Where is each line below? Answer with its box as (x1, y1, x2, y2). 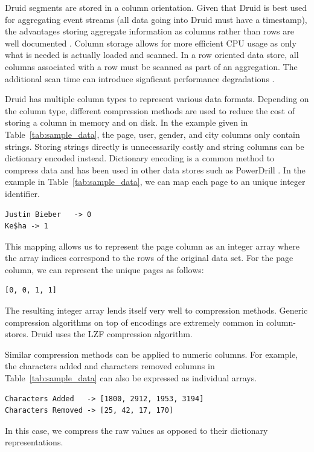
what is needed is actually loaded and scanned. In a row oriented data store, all (5, 48, 299, 61)
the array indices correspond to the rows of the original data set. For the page (5, 251, 293, 264)
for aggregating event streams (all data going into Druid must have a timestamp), (5, 13, 307, 25)
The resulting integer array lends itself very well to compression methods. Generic (5, 304, 308, 317)
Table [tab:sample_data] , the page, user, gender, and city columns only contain (5, 128, 300, 140)
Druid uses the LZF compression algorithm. (31, 328, 193, 340)
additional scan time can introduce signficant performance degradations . (5, 72, 275, 85)
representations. (5, 436, 63, 448)
